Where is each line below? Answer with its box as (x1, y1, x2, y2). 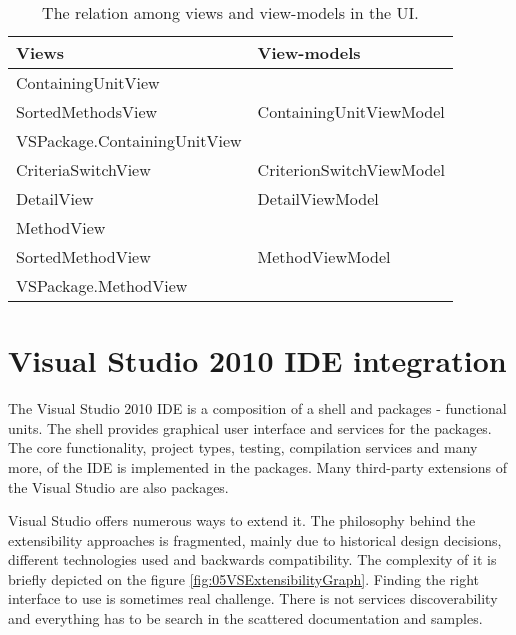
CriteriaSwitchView (16, 158, 151, 181)
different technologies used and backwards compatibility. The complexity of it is (8, 549, 497, 570)
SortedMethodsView (16, 100, 158, 123)
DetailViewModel (257, 187, 379, 210)
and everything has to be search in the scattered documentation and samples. (8, 608, 483, 629)
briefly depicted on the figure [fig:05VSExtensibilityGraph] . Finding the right (8, 568, 480, 589)
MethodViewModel (257, 245, 391, 268)
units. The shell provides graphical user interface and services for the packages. (8, 417, 492, 438)
